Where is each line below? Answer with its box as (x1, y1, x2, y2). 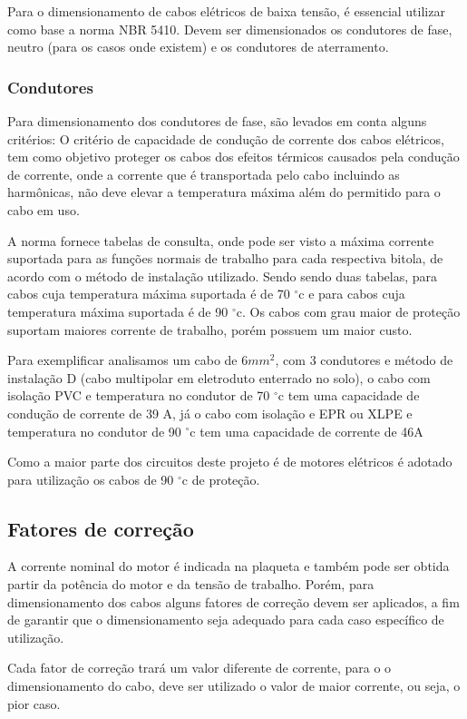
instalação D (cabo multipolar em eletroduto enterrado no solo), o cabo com (7, 368, 431, 387)
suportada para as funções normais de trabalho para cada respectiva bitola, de (7, 249, 443, 268)
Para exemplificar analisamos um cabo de (7, 350, 238, 369)
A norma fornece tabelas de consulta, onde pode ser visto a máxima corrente (7, 231, 434, 250)
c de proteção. (181, 469, 260, 488)
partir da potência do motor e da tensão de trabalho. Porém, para (7, 575, 375, 594)
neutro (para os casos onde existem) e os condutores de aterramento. (7, 37, 389, 56)
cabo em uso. (7, 200, 80, 219)
